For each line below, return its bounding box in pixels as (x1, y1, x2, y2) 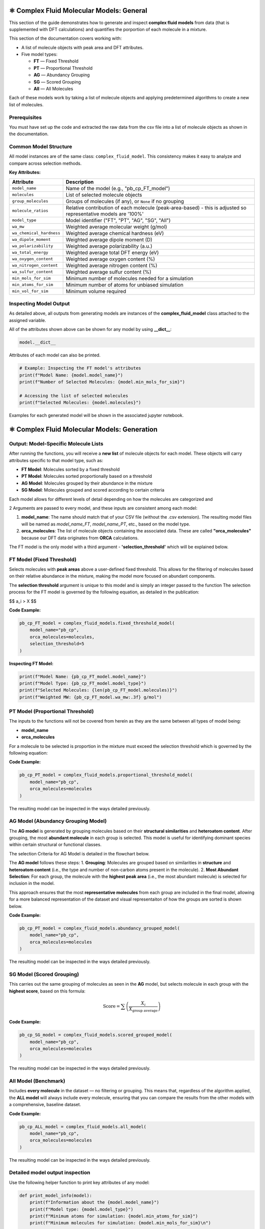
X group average (129, 1006, 158, 1013)
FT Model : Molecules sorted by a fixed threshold (21, 467, 120, 472)
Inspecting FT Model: (9, 660, 53, 666)
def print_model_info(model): (19, 1193, 92, 1198)
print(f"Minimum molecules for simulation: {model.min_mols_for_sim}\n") (29, 1220, 211, 1226)
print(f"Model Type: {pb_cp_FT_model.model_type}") (19, 680, 147, 686)
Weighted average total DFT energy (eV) (65, 249, 159, 256)
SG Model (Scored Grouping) (9, 971, 79, 978)
